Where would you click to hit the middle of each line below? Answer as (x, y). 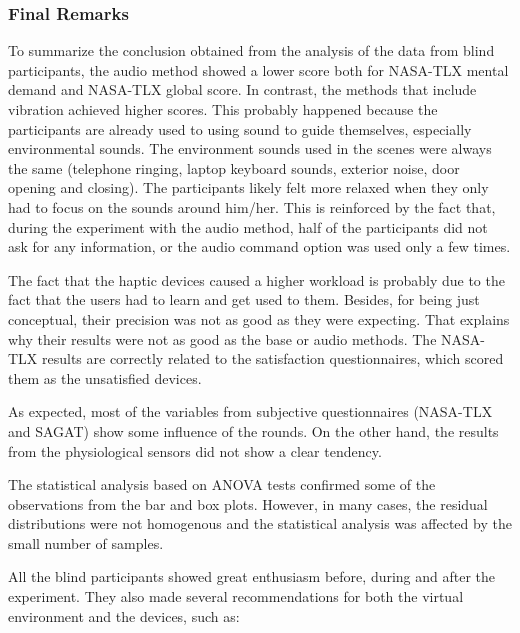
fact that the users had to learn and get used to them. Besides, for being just (244, 299)
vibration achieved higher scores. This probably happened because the (223, 109)
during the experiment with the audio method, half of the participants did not (248, 226)
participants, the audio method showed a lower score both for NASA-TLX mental (258, 69)
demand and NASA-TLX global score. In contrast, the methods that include (242, 89)
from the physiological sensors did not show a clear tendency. (195, 450)
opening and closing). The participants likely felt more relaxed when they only (248, 187)
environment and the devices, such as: (124, 615)
